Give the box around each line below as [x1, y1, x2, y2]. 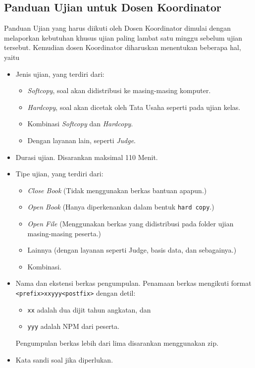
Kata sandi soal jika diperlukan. [15, 354, 113, 365]
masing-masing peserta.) [27, 228, 102, 238]
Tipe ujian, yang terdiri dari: [15, 168, 103, 179]
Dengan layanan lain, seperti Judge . [27, 135, 136, 145]
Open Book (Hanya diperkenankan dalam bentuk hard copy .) [27, 202, 214, 212]
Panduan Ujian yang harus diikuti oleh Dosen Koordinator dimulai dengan [4, 23, 231, 33]
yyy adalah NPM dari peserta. [27, 321, 120, 331]
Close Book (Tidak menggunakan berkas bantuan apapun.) [27, 185, 207, 195]
